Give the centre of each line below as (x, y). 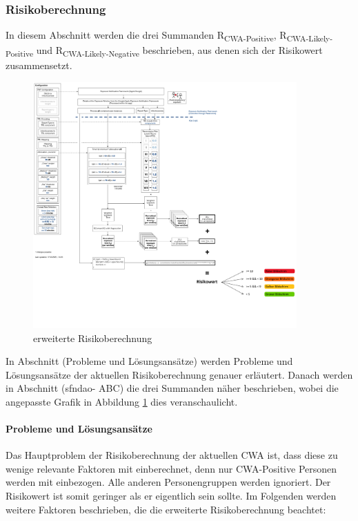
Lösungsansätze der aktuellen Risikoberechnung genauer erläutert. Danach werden (179, 374)
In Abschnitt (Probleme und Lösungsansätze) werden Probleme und (149, 361)
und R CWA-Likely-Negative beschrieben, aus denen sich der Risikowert (179, 51)
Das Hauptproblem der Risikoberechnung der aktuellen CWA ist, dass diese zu (172, 455)
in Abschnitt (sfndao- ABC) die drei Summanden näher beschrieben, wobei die (172, 388)
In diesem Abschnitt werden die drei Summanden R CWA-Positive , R (146, 36)
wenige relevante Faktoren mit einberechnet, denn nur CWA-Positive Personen (171, 468)
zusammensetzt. (39, 65)
